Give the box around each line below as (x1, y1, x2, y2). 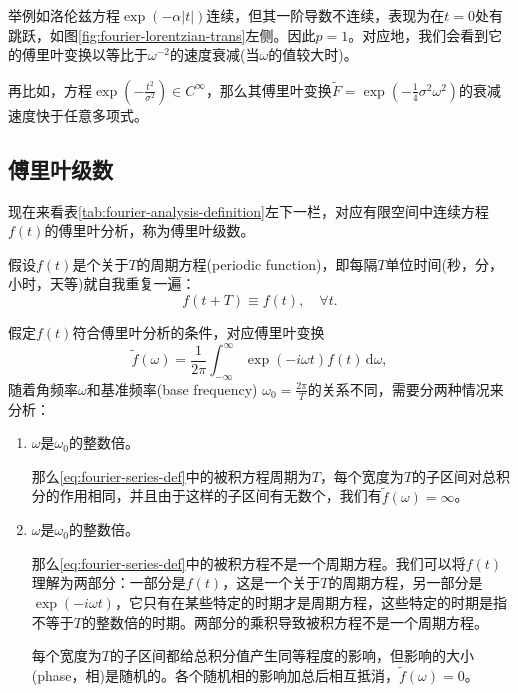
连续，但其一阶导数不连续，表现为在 (206, 5, 445, 25)
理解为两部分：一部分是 (31, 572, 186, 593)
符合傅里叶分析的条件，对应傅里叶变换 (72, 321, 325, 342)
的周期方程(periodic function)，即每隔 (136, 253, 378, 274)
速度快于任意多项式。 (8, 104, 148, 125)
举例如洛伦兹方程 (8, 5, 120, 25)
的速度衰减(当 (170, 44, 260, 65)
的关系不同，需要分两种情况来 (307, 378, 504, 399)
